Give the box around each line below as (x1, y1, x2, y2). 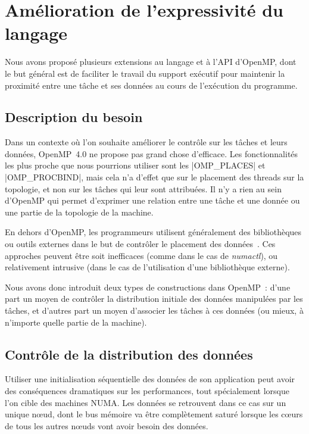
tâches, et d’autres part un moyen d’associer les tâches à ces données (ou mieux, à (5, 304, 304, 317)
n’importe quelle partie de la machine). (5, 316, 147, 328)
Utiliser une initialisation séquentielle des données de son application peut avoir (5, 373, 295, 385)
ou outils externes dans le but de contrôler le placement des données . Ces (5, 238, 276, 250)
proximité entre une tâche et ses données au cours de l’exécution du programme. (5, 79, 298, 91)
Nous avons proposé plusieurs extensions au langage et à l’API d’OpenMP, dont (5, 55, 296, 68)
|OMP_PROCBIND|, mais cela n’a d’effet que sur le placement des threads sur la (5, 171, 304, 183)
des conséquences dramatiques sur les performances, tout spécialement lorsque (5, 385, 290, 396)
